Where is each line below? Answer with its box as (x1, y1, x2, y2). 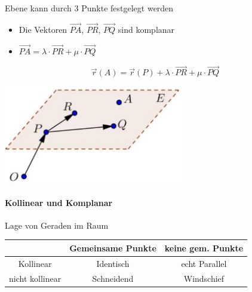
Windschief (183, 272, 225, 284)
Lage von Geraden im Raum (5, 219, 109, 231)
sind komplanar (118, 23, 175, 35)
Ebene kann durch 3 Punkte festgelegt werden (5, 2, 174, 14)
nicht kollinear (9, 272, 62, 284)
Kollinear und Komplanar (5, 196, 113, 208)
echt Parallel (181, 257, 227, 269)
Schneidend (92, 272, 134, 284)
